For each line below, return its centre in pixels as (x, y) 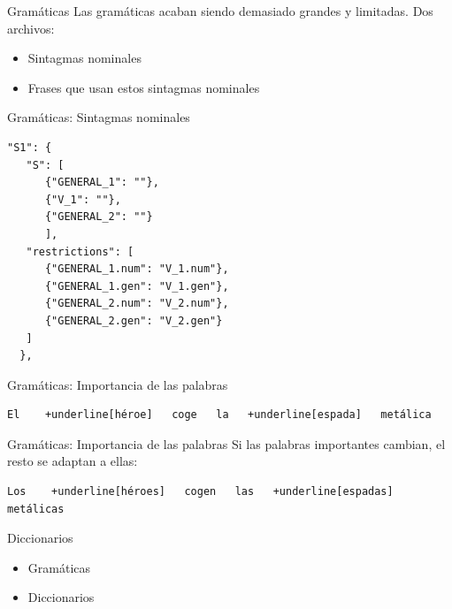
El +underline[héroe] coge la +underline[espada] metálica (219, 415)
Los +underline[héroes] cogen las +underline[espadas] (200, 492)
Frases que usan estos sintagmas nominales (144, 87)
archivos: (31, 28)
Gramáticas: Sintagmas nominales (99, 117)
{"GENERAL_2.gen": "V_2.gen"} (134, 320)
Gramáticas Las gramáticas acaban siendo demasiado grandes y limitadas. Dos (220, 11)
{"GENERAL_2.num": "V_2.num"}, (137, 304)
